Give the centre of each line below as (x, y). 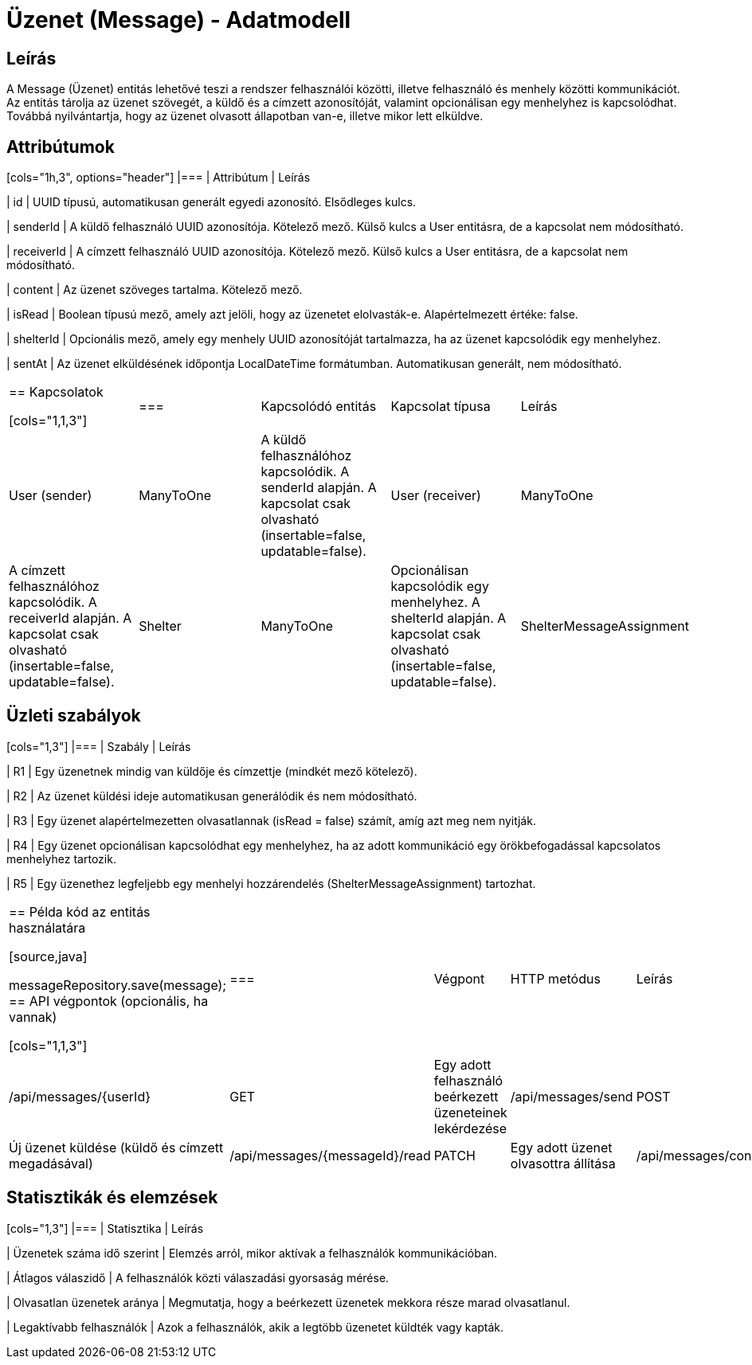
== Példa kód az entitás (80, 911)
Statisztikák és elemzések (112, 1198)
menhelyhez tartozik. (61, 859)
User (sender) (51, 496)
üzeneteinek (470, 1112)
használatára (47, 927)
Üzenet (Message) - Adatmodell (179, 20)
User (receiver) (436, 496)
